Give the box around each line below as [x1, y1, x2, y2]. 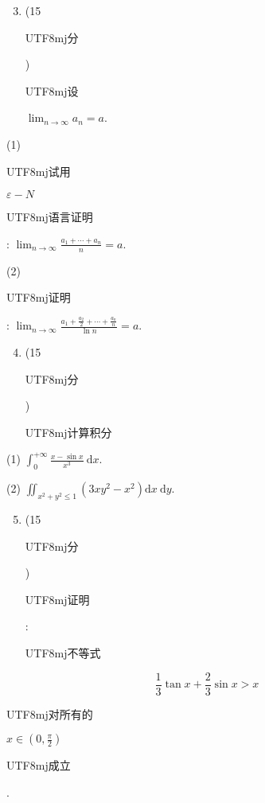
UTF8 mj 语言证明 [6, 209, 93, 225]
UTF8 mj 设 [25, 82, 79, 99]
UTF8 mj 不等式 [25, 644, 101, 661]
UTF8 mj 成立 [6, 757, 71, 774]
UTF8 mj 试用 [6, 162, 71, 179]
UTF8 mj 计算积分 [25, 423, 112, 440]
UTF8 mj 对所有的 [6, 705, 93, 722]
